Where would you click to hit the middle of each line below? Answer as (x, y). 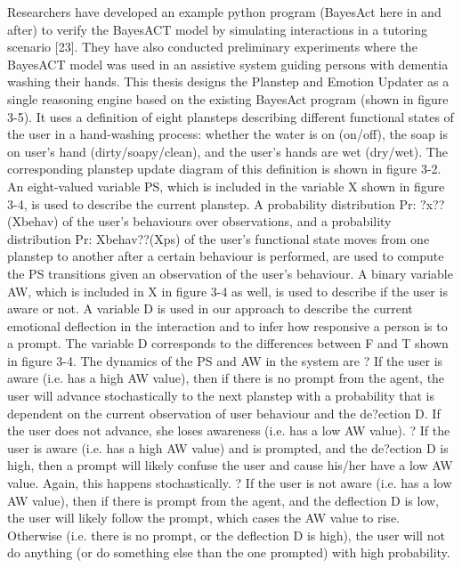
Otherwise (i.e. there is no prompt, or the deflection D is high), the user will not (226, 535)
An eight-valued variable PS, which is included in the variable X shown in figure (226, 186)
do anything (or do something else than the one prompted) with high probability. (229, 552)
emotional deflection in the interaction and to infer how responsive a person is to (227, 325)
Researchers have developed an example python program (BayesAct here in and (224, 12)
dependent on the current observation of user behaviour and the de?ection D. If (224, 413)
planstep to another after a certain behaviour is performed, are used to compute (226, 256)
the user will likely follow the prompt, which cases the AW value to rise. (203, 518)
